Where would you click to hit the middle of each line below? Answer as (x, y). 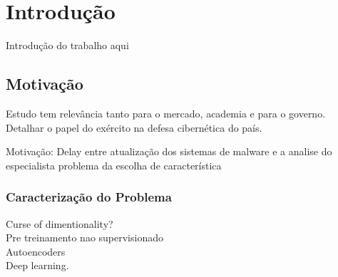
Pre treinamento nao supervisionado (84, 237)
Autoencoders (36, 251)
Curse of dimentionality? (60, 223)
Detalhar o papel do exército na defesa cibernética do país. (134, 127)
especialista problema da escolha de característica (114, 165)
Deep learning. (37, 265)
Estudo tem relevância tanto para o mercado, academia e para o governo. (166, 113)
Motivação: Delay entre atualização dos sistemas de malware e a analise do (169, 151)
